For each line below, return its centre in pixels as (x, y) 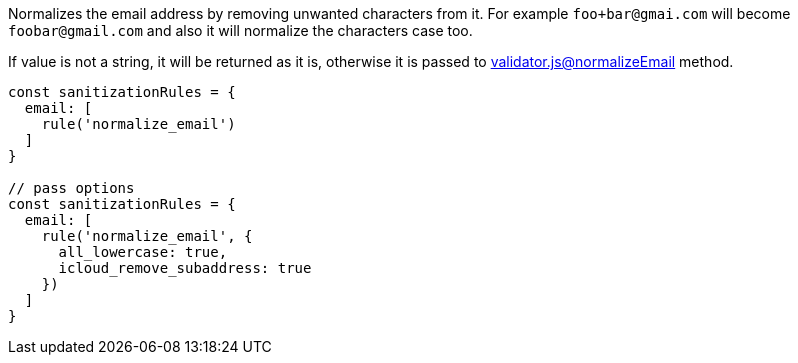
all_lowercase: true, (143, 252)
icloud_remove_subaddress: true (185, 268)
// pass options (71, 188)
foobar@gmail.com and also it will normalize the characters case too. (240, 30)
